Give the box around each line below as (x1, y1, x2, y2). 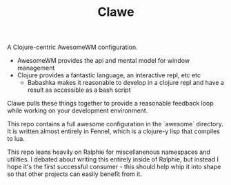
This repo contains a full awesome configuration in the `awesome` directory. (7, 120, 224, 128)
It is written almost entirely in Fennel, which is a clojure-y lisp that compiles (7, 127, 221, 135)
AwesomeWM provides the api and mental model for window (17, 57, 190, 65)
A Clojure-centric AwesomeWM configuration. (7, 43, 138, 52)
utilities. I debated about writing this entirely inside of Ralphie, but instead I (7, 155, 219, 164)
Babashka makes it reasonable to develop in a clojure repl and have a (27, 79, 224, 87)
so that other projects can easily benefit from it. (7, 170, 143, 178)
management (17, 64, 55, 72)
